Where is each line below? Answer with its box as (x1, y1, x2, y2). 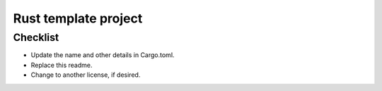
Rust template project (13, 11, 143, 26)
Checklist (13, 31, 59, 44)
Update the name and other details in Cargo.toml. (30, 51, 175, 59)
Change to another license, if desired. (30, 71, 141, 79)
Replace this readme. (30, 61, 93, 69)
